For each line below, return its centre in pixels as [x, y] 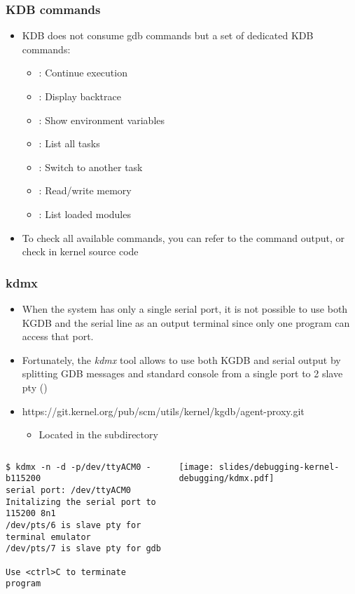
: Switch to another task [91, 167]
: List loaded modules [85, 214]
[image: [196, 467]
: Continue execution [83, 73]
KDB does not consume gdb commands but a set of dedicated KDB [168, 35]
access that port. [58, 336]
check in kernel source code [80, 251]
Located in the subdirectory [98, 434]
